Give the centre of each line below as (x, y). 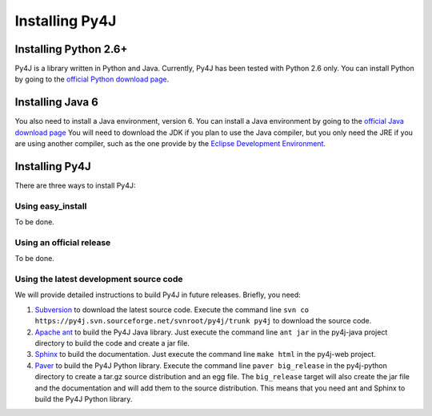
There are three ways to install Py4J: (75, 186)
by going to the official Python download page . (92, 79)
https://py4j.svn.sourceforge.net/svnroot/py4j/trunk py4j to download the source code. (203, 321)
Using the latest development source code (99, 279)
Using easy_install (51, 206)
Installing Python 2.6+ (71, 49)
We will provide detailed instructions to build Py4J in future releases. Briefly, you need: (158, 295)
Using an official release (63, 242)
